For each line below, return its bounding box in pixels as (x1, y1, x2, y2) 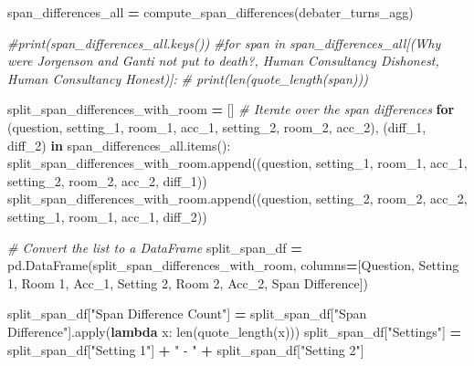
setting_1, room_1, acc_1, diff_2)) (7, 206, 207, 225)
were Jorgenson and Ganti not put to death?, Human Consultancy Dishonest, (7, 51, 439, 70)
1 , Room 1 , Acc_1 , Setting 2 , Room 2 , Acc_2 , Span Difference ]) (7, 273, 369, 292)
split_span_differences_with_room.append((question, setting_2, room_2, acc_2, (7, 189, 468, 208)
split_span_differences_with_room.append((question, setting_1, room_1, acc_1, (7, 153, 468, 173)
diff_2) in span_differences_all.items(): (7, 135, 231, 154)
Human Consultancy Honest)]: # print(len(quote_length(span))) (7, 68, 368, 88)
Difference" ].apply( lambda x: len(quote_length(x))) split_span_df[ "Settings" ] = (7, 321, 462, 340)
